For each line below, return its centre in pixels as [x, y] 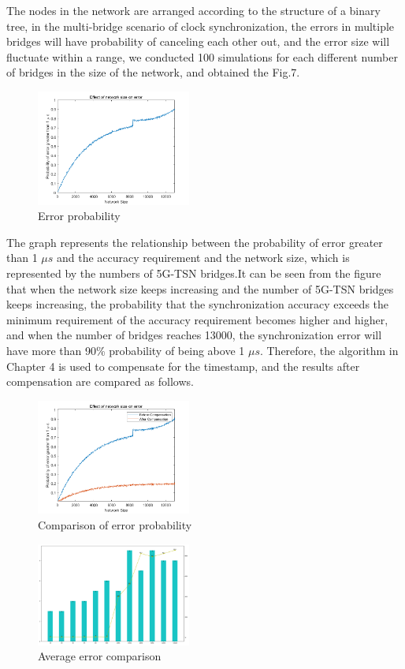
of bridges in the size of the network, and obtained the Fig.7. [153, 72]
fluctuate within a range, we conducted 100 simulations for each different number [202, 56]
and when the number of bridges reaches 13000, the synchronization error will [194, 335]
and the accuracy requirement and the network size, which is [203, 258]
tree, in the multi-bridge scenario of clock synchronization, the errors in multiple [201, 26]
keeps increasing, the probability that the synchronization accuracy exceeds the [198, 304]
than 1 [22, 258]
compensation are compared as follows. [100, 381]
